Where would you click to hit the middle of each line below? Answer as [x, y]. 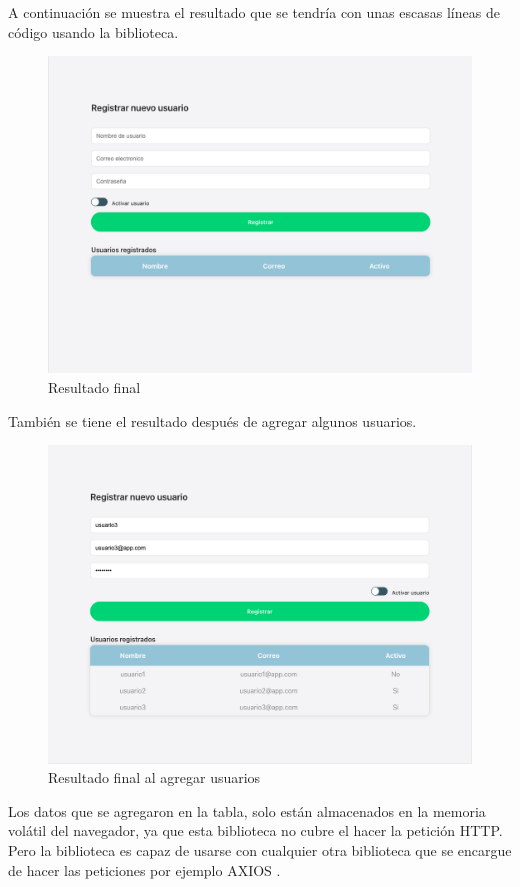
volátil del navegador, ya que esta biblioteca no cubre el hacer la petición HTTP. [255, 830]
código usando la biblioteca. [93, 31]
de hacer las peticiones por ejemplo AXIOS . [144, 869]
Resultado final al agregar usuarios [154, 777]
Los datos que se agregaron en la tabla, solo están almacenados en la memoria [247, 810]
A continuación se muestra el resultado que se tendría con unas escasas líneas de [254, 12]
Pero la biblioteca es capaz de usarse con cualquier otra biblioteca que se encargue [260, 849]
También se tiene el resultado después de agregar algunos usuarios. [212, 420]
